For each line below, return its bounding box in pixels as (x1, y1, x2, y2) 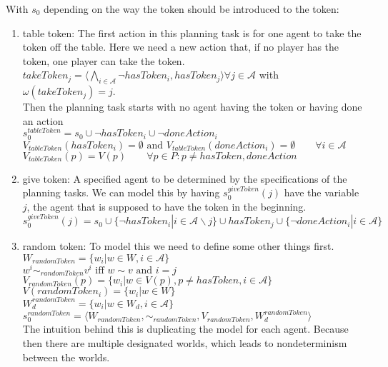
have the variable (284, 185, 359, 200)
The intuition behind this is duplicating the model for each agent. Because (22, 321, 349, 336)
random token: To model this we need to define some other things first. (22, 238, 334, 253)
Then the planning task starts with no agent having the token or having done (22, 99, 362, 114)
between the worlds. (22, 349, 110, 364)
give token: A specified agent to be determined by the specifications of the (22, 171, 347, 186)
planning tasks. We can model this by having (22, 185, 220, 200)
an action (22, 113, 64, 128)
